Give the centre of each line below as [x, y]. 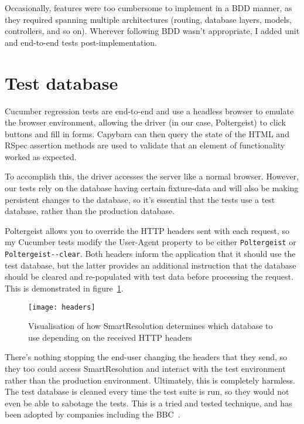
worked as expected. [41, 156]
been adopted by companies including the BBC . [93, 414]
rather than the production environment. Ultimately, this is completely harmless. [150, 380]
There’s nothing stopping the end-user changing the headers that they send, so [146, 357]
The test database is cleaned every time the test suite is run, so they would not [147, 391]
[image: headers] [62, 307]
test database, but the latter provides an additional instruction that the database [151, 265]
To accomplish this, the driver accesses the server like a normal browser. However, [152, 176]
